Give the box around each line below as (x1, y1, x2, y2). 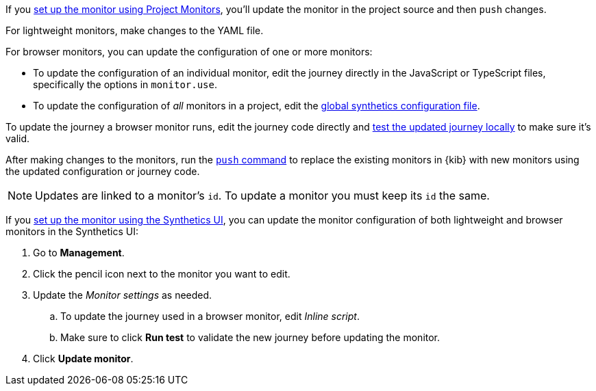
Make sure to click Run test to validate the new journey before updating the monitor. (60, 332, 440, 343)
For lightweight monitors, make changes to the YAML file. (5, 25, 264, 36)
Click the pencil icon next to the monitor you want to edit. (33, 268, 290, 280)
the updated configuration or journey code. (5, 165, 200, 177)
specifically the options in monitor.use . (33, 79, 217, 90)
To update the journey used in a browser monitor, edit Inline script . (60, 310, 360, 322)
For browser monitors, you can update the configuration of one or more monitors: (5, 46, 373, 57)
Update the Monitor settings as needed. (33, 289, 212, 301)
